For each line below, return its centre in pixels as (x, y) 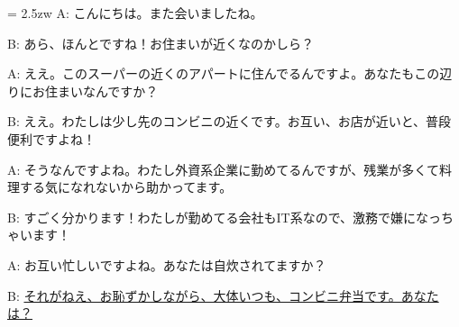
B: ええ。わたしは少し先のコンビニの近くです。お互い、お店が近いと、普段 (229, 121)
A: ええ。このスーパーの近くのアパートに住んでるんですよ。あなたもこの (224, 73)
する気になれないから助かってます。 (126, 187)
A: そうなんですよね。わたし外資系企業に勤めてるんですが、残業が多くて (223, 169)
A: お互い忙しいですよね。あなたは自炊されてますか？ (167, 264)
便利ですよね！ (51, 138)
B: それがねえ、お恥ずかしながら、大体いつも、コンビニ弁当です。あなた (223, 295)
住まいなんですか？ (101, 91)
